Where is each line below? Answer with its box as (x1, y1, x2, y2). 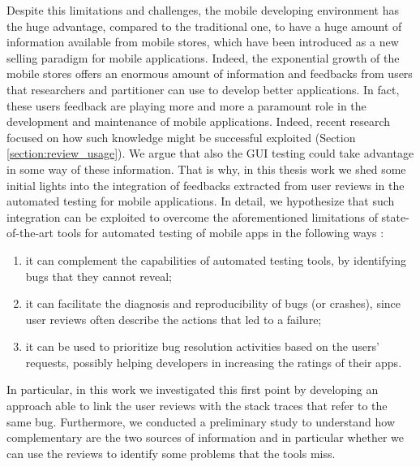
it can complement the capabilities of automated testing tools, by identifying (25, 251, 407, 268)
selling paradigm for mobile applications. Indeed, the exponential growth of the (6, 49, 400, 66)
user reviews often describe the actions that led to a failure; (25, 310, 322, 327)
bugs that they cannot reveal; (25, 267, 172, 284)
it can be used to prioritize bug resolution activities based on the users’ (25, 338, 379, 355)
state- (381, 208, 409, 225)
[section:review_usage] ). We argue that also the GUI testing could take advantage (6, 145, 414, 162)
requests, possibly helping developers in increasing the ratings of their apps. (25, 353, 402, 370)
